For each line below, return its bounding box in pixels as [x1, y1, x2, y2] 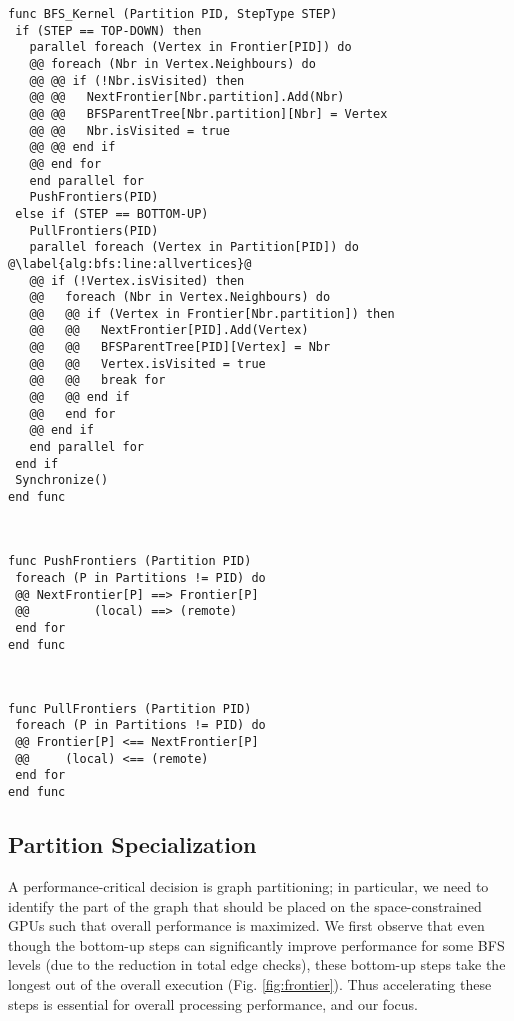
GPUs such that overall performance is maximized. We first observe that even [8, 915, 485, 936]
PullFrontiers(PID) [29, 223, 159, 238]
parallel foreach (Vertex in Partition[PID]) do [29, 240, 359, 255]
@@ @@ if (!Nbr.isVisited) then [29, 73, 245, 88]
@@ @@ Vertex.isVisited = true [29, 356, 266, 371]
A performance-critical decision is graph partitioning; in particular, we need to [8, 875, 489, 896]
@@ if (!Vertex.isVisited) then [29, 273, 245, 288]
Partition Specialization [8, 829, 257, 860]
